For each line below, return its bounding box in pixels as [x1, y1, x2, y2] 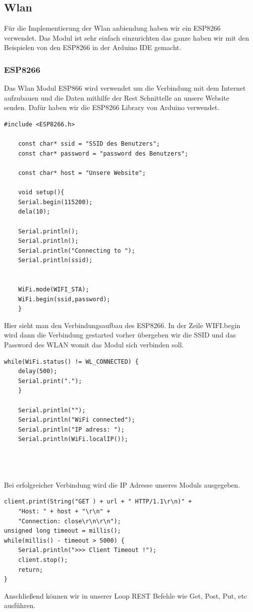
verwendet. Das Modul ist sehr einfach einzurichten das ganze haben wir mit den [4, 32, 249, 43]
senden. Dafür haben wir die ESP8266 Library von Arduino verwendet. [4, 102, 220, 112]
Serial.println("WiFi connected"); [18, 416, 135, 424]
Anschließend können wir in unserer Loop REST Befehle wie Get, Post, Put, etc [4, 590, 247, 601]
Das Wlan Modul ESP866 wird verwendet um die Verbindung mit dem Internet [4, 83, 246, 93]
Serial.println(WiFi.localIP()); [18, 436, 128, 443]
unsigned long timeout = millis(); [4, 527, 121, 535]
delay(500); [18, 368, 57, 375]
